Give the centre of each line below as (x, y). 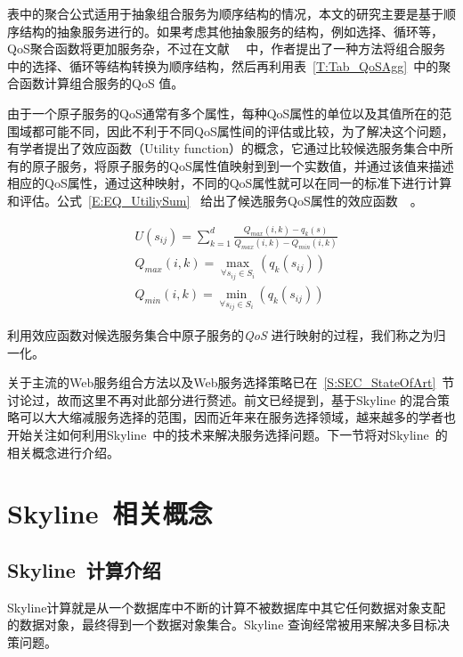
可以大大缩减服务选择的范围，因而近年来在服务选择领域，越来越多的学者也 (237, 417)
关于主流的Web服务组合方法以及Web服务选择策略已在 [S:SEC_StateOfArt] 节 (231, 382)
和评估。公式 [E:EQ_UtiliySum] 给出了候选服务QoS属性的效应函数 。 (215, 200)
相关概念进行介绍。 (63, 452)
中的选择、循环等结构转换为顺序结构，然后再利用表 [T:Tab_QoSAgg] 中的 (223, 65)
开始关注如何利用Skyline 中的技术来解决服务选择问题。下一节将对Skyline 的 (227, 434)
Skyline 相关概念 (110, 513)
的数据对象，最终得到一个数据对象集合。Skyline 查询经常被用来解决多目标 (223, 625)
